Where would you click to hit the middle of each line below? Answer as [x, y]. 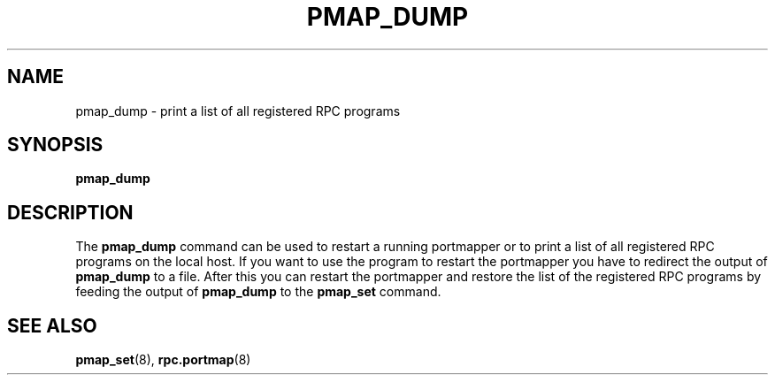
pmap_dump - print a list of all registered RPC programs [238, 111]
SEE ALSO [52, 325]
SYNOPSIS [55, 145]
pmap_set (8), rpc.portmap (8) [163, 360]
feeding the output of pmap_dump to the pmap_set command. [258, 292]
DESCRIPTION [70, 212]
